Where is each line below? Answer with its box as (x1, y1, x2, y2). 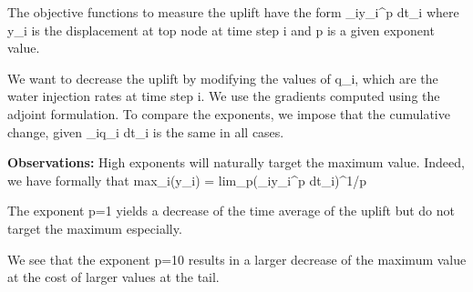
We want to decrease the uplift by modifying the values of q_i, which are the (7, 68, 438, 87)
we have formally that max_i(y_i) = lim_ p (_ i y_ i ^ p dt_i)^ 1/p (7, 170, 367, 189)
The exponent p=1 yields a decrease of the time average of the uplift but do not (7, 201, 455, 220)
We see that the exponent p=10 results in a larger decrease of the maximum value (7, 249, 467, 268)
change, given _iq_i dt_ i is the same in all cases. (7, 122, 284, 141)
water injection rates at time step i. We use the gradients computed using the (7, 86, 440, 106)
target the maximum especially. (7, 218, 182, 237)
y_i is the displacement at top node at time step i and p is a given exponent (7, 20, 435, 39)
